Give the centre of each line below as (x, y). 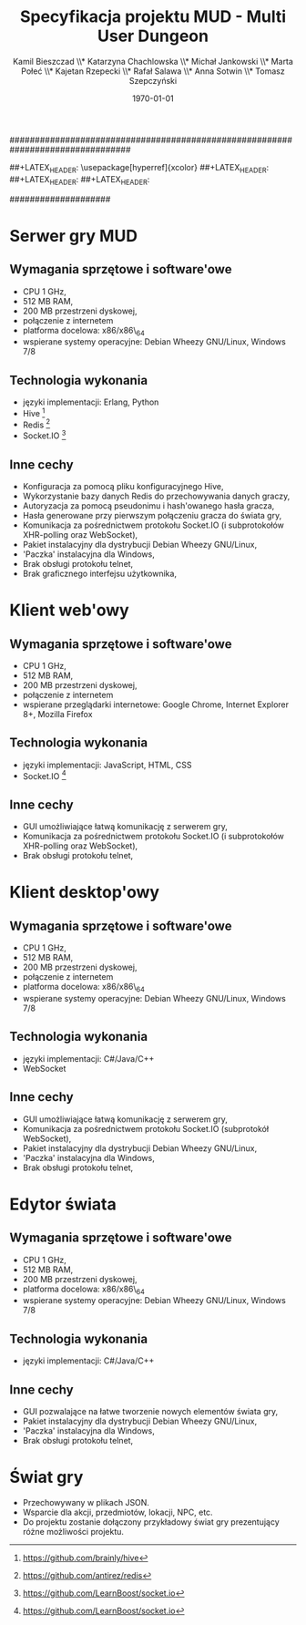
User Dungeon (153, 36)
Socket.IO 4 (44, 775)
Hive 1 (34, 412)
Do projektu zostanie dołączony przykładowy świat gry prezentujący (151, 1522)
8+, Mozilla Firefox (57, 714)
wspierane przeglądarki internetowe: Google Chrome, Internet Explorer (156, 705)
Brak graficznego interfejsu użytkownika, (100, 573)
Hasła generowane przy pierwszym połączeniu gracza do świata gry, (152, 515)
